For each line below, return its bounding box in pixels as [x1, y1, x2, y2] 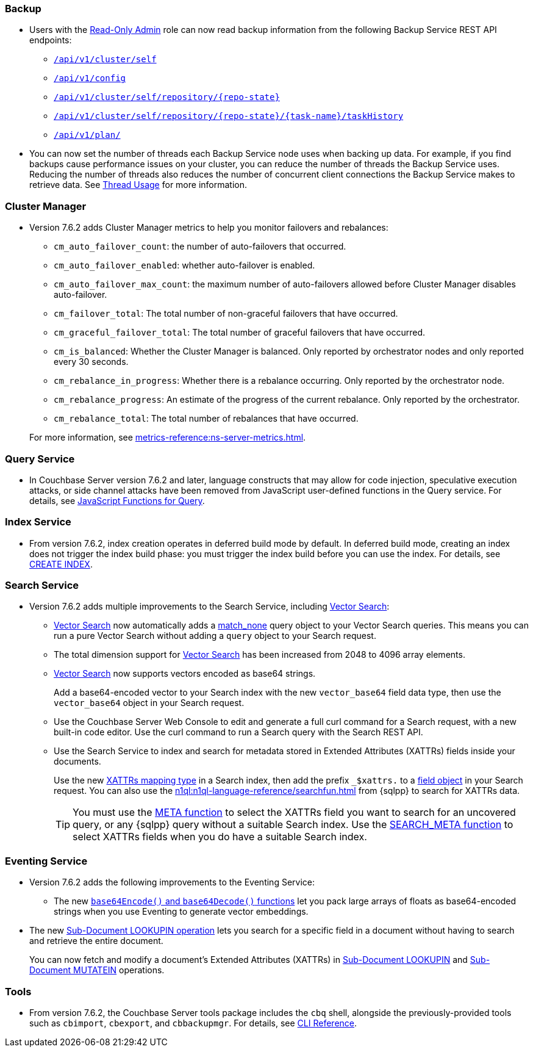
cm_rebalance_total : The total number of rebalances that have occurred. [54, 413, 359, 424]
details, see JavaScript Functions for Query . [29, 495, 205, 506]
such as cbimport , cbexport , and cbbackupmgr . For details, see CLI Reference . [29, 1017, 357, 1028]
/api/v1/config [54, 73, 126, 84]
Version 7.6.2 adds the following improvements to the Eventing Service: [29, 877, 315, 888]
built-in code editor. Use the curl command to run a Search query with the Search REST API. [54, 727, 423, 738]
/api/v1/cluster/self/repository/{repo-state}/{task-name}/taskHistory [54, 111, 404, 121]
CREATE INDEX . [29, 558, 93, 569]
